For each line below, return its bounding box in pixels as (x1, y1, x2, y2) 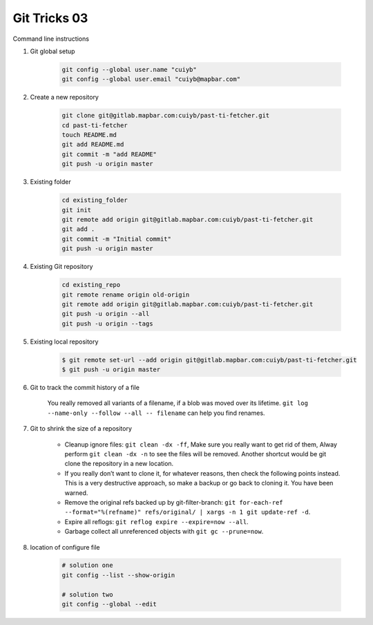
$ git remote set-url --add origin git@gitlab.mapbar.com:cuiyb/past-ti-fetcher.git (61, 356, 357, 364)
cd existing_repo (61, 281, 121, 289)
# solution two (61, 590, 113, 598)
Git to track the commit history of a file (30, 384, 140, 392)
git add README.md (61, 140, 124, 149)
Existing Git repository (30, 263, 93, 271)
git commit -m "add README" (61, 150, 157, 158)
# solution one (61, 561, 113, 570)
